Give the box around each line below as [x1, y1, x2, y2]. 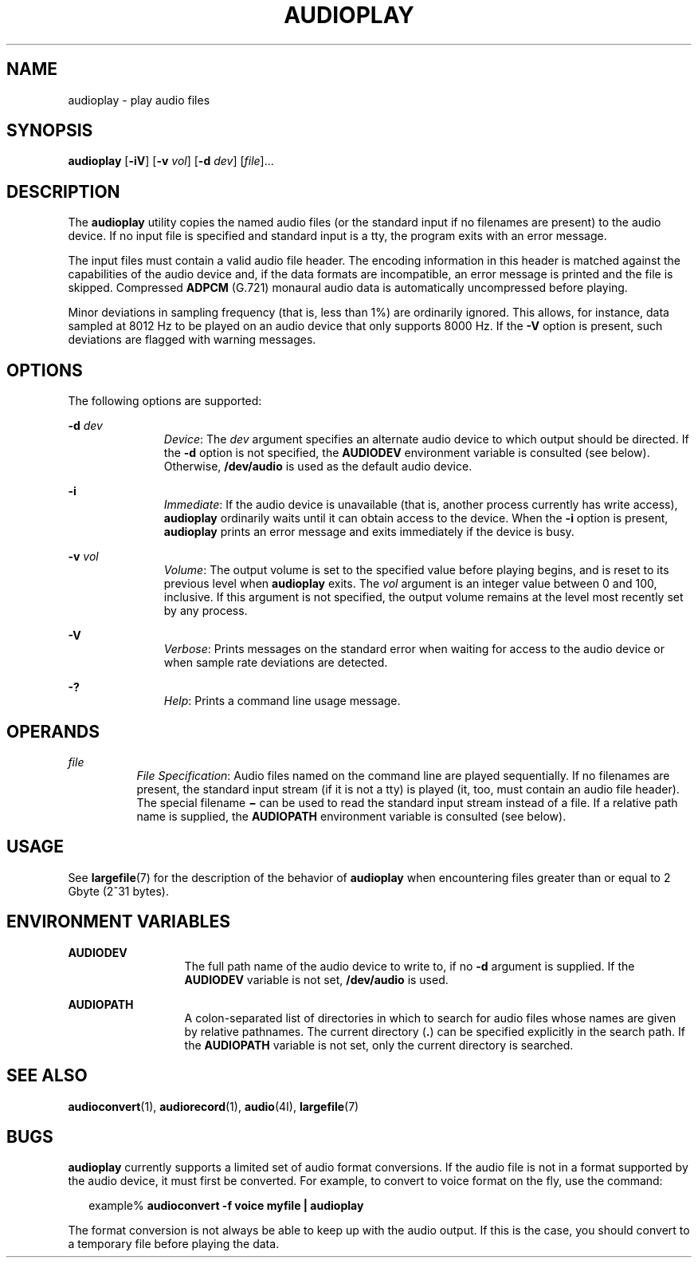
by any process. [163, 604, 248, 618]
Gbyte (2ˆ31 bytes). [68, 884, 169, 898]
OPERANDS [6, 721, 100, 742]
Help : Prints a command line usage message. [163, 694, 401, 708]
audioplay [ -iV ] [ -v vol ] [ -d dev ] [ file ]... [68, 154, 274, 168]
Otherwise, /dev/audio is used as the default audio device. [163, 459, 473, 474]
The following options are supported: [68, 394, 262, 408]
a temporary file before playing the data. [68, 1237, 280, 1251]
